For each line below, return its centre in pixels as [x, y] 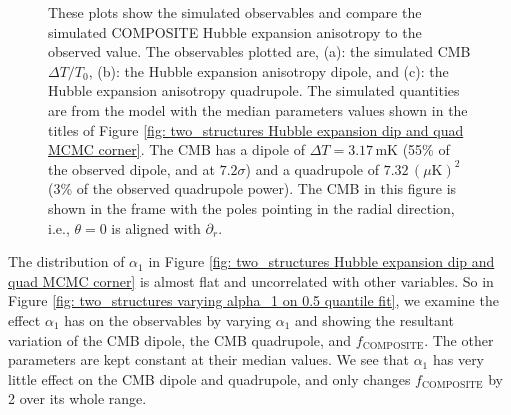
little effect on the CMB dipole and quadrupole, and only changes [209, 378]
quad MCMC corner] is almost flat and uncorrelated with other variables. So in [251, 280]
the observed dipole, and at [131, 168]
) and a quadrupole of [312, 168]
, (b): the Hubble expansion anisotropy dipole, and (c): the [268, 70]
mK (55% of [412, 149]
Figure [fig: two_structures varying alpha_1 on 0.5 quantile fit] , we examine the [253, 300]
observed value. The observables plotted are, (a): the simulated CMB [259, 51]
